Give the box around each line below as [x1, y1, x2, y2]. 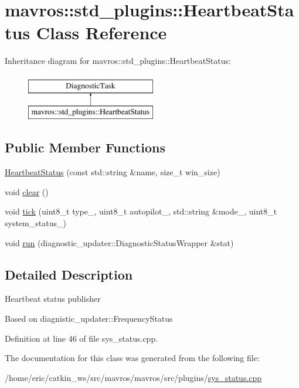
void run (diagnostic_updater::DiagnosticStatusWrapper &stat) [5, 236, 234, 249]
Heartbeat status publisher [5, 292, 101, 305]
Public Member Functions [5, 138, 165, 156]
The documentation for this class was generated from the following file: [5, 352, 260, 364]
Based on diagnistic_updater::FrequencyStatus [5, 312, 173, 325]
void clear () [5, 185, 49, 198]
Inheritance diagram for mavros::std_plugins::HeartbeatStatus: [5, 55, 231, 67]
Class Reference [36, 21, 167, 45]
